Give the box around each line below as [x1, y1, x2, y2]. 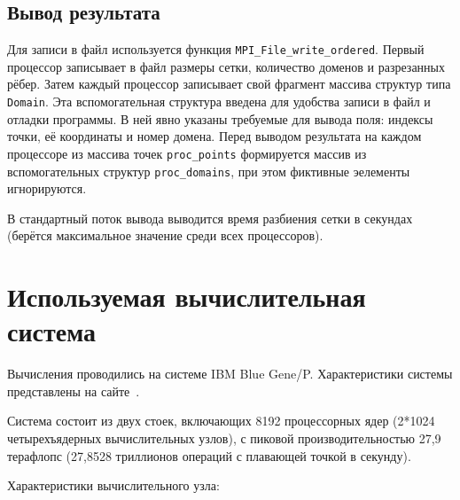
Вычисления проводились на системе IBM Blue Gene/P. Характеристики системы [7, 364, 453, 383]
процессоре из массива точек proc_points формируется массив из [7, 144, 367, 162]
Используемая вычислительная [7, 278, 366, 315]
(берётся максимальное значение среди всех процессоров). [7, 226, 324, 245]
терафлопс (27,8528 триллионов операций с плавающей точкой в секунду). [7, 446, 411, 465]
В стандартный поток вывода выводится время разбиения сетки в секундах [7, 208, 413, 227]
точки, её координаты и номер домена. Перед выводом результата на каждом [7, 127, 422, 145]
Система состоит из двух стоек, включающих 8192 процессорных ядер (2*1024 [7, 411, 435, 430]
